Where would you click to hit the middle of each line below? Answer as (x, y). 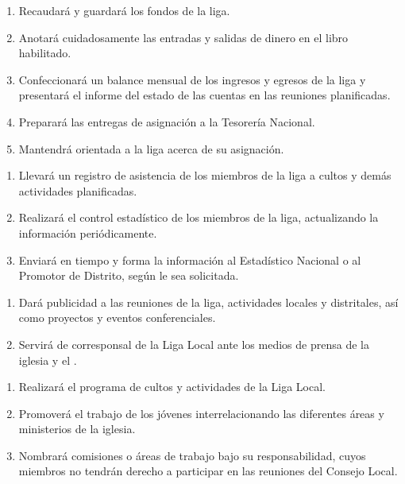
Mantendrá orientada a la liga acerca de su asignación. (151, 148)
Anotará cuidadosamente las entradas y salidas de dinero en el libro (183, 37)
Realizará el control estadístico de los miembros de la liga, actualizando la (199, 217)
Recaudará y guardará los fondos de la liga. (124, 10)
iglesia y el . (48, 360)
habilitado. (45, 53)
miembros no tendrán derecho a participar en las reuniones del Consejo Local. (208, 471)
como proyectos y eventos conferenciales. (117, 318)
